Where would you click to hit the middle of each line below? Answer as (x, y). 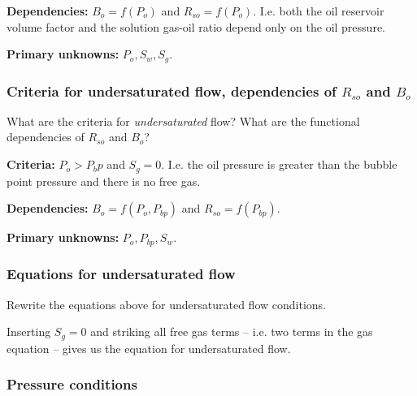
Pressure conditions (72, 384)
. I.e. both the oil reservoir (319, 11)
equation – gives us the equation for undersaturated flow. (149, 348)
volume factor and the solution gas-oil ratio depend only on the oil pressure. (196, 26)
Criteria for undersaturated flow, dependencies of (172, 90)
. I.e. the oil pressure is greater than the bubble (279, 164)
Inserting (29, 331)
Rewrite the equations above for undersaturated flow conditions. (166, 304)
